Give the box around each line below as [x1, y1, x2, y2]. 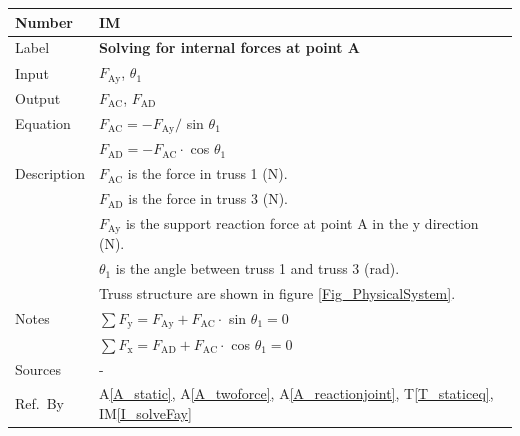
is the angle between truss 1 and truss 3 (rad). [115, 258, 400, 279]
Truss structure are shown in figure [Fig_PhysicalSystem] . [98, 283, 456, 304]
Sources [15, 358, 62, 379]
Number [15, 11, 73, 32]
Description [15, 163, 85, 184]
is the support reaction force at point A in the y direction [125, 212, 479, 233]
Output [15, 87, 61, 108]
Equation [15, 113, 71, 134]
